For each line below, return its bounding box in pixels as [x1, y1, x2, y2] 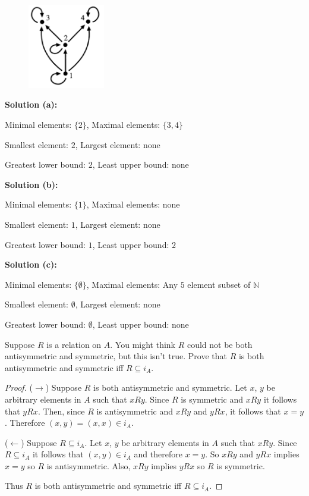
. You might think [110, 338, 175, 350]
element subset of [187, 278, 251, 290]
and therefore [134, 448, 182, 460]
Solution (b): [5, 178, 58, 190]
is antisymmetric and [96, 404, 173, 417]
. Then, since [37, 404, 85, 417]
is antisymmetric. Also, [46, 459, 131, 472]
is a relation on [46, 338, 102, 350]
